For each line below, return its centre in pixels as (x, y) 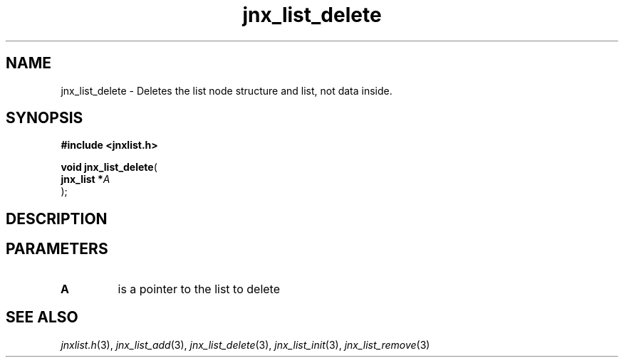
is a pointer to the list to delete (199, 289)
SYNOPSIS (45, 118)
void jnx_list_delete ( (109, 167)
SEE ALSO (42, 317)
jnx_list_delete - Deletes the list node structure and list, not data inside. (227, 90)
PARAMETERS (57, 249)
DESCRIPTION (57, 219)
